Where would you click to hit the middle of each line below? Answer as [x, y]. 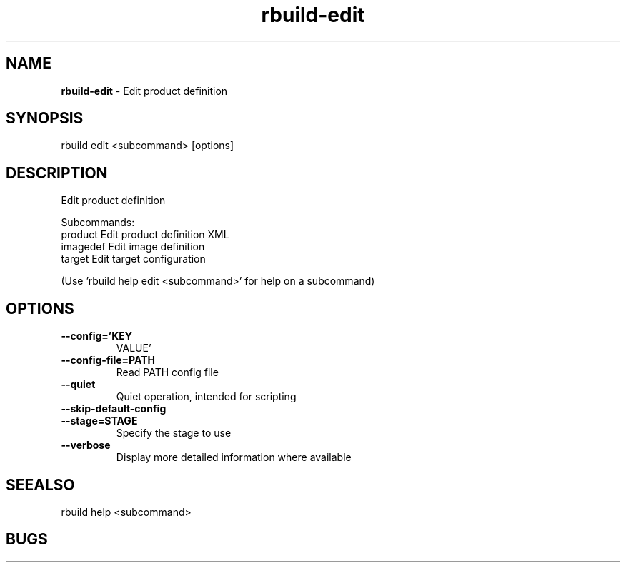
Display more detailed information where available [234, 457]
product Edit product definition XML [145, 235]
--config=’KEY [97, 336]
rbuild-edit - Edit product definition [144, 91]
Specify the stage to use [174, 433]
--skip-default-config [114, 409]
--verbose [86, 445]
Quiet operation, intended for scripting [206, 397]
